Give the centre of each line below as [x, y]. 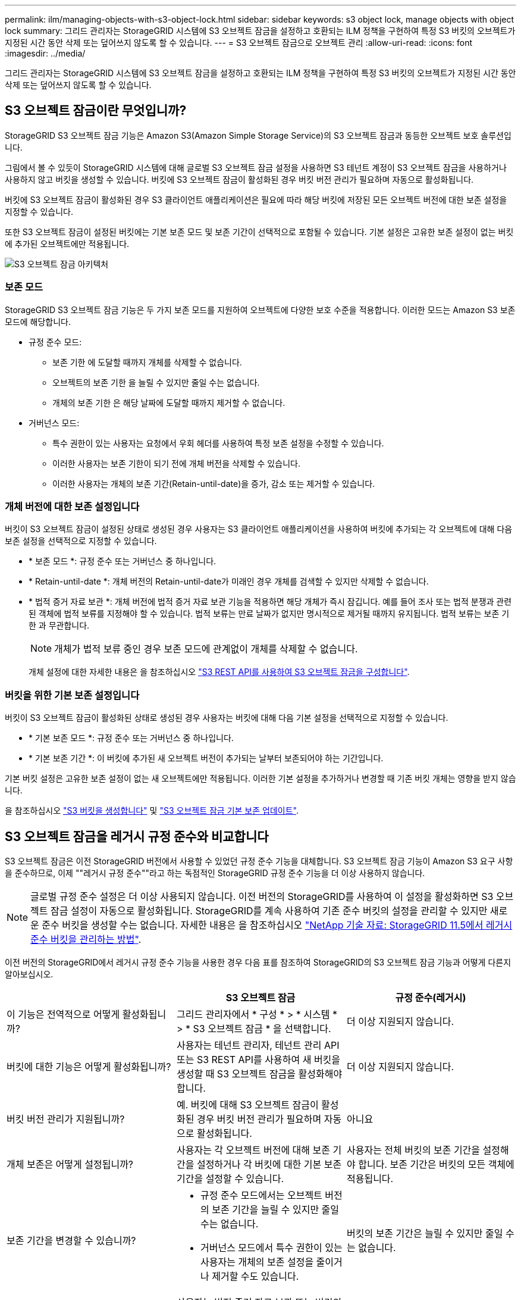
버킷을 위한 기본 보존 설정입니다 [72, 695]
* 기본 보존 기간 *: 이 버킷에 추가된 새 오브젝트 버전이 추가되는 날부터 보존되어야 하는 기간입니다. [206, 758]
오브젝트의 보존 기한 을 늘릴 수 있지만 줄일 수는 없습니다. [156, 382]
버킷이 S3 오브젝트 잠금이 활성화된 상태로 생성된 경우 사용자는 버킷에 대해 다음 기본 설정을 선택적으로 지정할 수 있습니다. [227, 718]
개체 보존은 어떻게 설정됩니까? [70, 1164]
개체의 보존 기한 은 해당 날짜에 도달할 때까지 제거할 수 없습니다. [169, 402]
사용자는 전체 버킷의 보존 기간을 [413, 1150]
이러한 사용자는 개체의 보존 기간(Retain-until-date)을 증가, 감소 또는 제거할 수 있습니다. [214, 483]
